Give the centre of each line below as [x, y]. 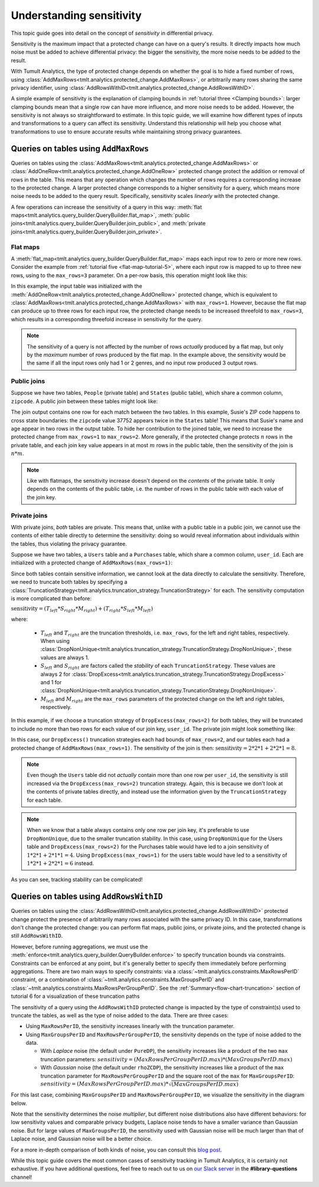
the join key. [41, 497]
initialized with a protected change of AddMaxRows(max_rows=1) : [92, 563]
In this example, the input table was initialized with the [77, 286]
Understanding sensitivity [76, 15]
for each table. [45, 800]
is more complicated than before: [51, 599]
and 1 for [51, 682]
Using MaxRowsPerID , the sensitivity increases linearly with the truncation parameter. [130, 1026]
